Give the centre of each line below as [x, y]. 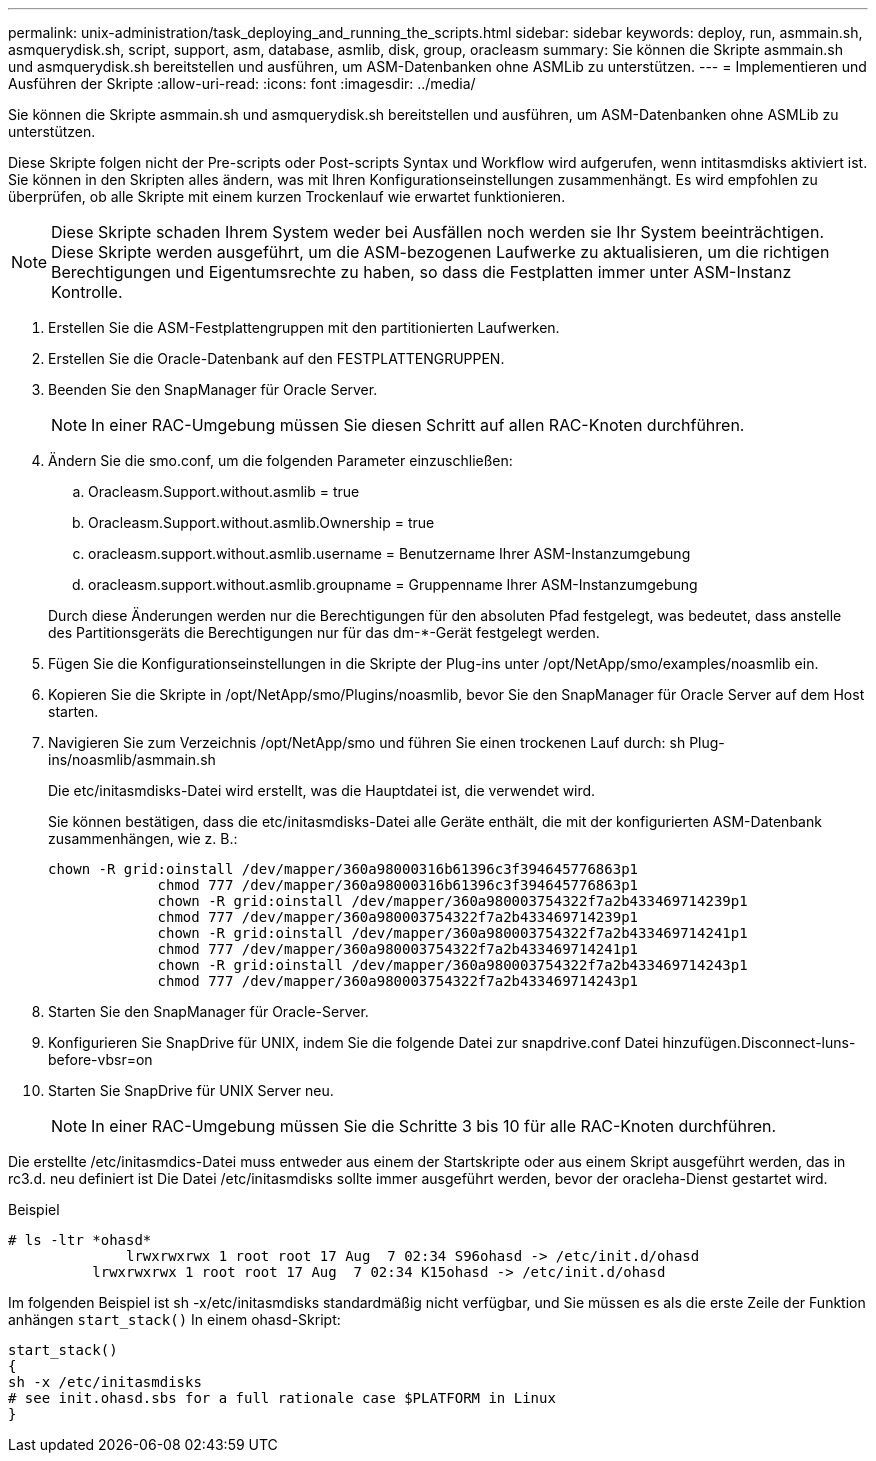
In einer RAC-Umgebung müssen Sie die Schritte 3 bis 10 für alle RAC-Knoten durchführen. [434, 1126]
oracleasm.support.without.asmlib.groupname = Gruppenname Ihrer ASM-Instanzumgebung [393, 584]
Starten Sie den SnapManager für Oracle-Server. [208, 1011]
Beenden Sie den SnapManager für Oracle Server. [213, 389]
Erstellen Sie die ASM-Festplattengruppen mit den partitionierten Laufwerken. [304, 327]
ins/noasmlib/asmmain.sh [132, 759]
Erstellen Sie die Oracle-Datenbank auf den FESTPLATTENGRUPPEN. [276, 358]
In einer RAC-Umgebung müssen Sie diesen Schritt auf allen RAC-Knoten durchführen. [418, 425]
